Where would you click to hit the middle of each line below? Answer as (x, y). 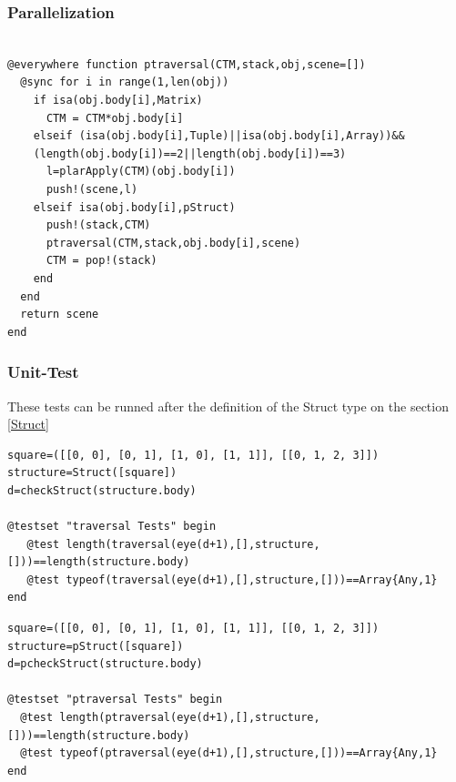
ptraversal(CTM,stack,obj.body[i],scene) (173, 243)
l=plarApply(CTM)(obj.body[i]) (141, 172)
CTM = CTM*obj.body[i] (115, 118)
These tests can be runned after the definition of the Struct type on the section (228, 406)
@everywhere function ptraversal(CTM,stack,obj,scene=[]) (187, 64)
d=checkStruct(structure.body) (102, 490)
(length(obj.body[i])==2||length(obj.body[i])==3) (190, 153)
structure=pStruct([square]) (96, 646)
